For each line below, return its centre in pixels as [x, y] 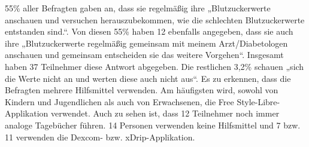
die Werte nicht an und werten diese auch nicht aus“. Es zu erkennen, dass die [148, 78]
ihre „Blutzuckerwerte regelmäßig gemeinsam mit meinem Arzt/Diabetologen [146, 43]
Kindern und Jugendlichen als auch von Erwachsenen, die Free [119, 101]
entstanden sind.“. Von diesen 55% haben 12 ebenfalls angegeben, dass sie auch [149, 31]
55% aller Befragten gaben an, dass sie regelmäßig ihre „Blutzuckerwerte [138, 8]
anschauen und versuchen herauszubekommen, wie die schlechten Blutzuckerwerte [155, 19]
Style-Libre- [258, 101]
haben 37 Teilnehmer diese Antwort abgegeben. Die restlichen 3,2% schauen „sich [154, 66]
